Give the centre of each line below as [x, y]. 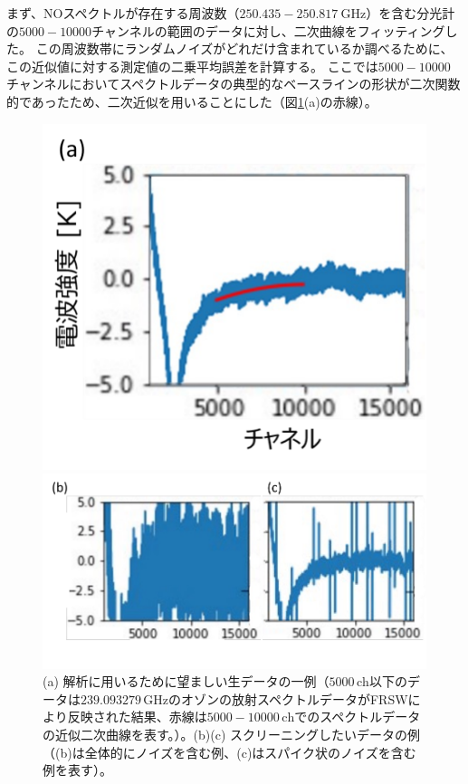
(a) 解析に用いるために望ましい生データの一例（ [186, 681]
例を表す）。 [77, 770]
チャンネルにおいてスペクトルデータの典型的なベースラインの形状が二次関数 [234, 84]
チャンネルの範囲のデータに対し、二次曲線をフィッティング [268, 30]
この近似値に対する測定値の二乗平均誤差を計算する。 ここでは [192, 66]
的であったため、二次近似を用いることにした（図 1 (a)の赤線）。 [192, 101]
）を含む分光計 [411, 13]
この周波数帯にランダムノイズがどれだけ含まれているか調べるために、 [244, 48]
